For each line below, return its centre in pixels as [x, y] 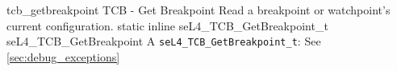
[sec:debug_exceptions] [63, 56]
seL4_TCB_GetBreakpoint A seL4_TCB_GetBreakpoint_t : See [164, 41]
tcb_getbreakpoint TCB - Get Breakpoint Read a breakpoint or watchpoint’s [198, 10]
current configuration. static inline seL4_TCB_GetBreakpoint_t [167, 25]
